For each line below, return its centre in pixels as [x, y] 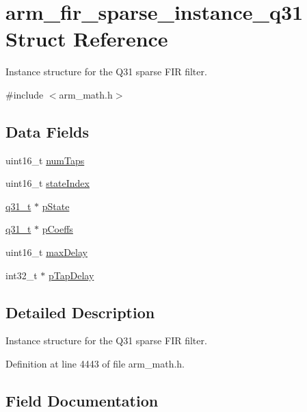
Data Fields [48, 131]
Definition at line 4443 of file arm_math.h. [95, 364]
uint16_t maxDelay [46, 252]
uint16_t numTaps [45, 160]
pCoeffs [57, 229]
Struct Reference [87, 39]
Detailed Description [80, 312]
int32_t [22, 275]
